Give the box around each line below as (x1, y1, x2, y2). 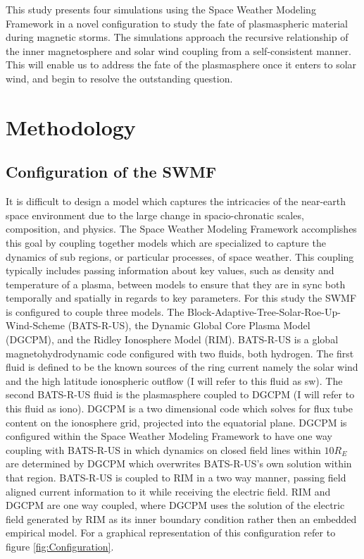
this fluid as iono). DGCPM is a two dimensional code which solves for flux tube (6, 401, 353, 416)
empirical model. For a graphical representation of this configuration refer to (6, 525, 336, 540)
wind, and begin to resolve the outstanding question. (6, 70, 233, 85)
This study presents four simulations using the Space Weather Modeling (6, 2, 316, 16)
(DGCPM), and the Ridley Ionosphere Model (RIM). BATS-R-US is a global (6, 332, 339, 347)
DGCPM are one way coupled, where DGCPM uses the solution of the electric (6, 498, 345, 512)
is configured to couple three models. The (6, 304, 184, 319)
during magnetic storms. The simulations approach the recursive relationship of (6, 30, 349, 44)
